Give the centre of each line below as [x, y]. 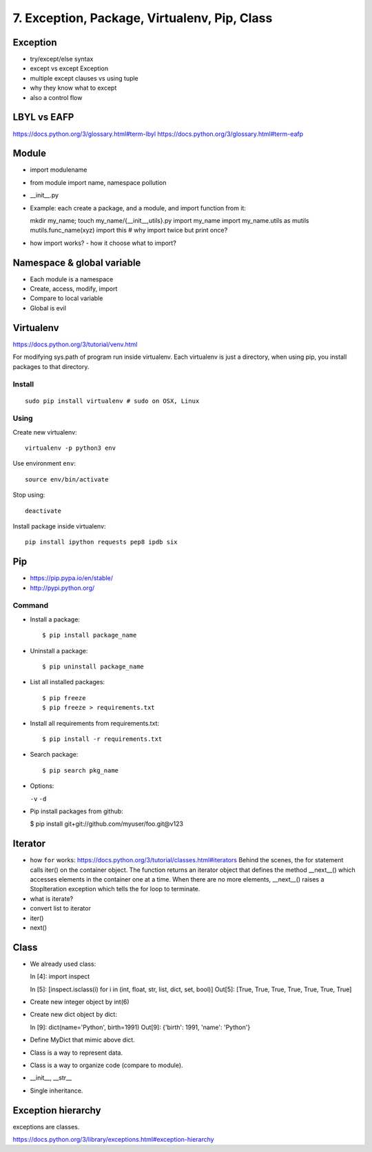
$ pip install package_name [90, 635]
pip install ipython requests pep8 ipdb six [102, 542]
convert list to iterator [60, 908]
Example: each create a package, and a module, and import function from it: [138, 208]
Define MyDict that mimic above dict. [83, 1040]
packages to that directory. [51, 366]
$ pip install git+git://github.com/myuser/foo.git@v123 [107, 824]
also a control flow [56, 97]
